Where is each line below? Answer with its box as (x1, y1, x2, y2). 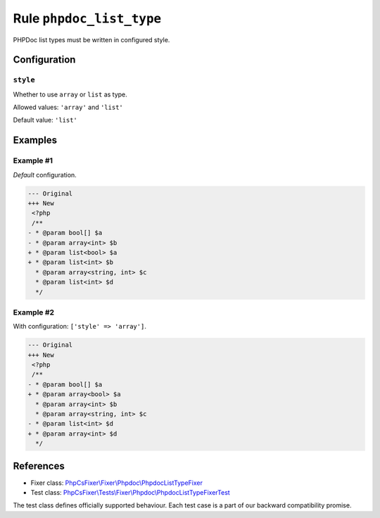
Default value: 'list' (13, 116, 77, 125)
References (13, 460, 65, 472)
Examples (13, 134, 58, 146)
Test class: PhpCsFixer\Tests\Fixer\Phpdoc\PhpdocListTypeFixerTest (30, 488, 230, 497)
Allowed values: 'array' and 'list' (13, 103, 123, 112)
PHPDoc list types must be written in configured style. (13, 35, 170, 44)
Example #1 (13, 156, 53, 165)
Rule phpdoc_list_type (13, 11, 162, 26)
